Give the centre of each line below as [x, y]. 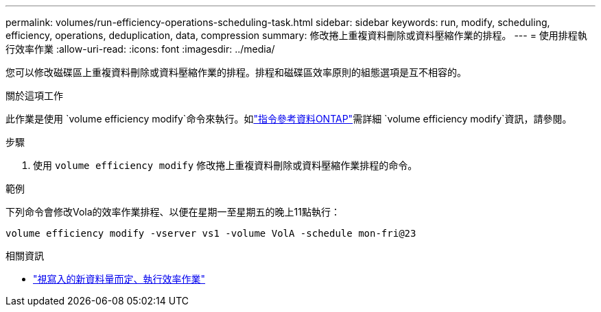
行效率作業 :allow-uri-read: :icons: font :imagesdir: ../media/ [140, 49]
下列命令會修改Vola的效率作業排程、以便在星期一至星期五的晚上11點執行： [173, 212]
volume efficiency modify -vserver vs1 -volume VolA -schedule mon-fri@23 [211, 233]
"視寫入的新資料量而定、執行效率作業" [119, 279]
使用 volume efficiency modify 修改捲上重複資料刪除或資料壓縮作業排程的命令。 [225, 165]
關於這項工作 [34, 95]
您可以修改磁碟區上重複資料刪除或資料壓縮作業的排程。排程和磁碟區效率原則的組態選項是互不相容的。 [236, 72]
